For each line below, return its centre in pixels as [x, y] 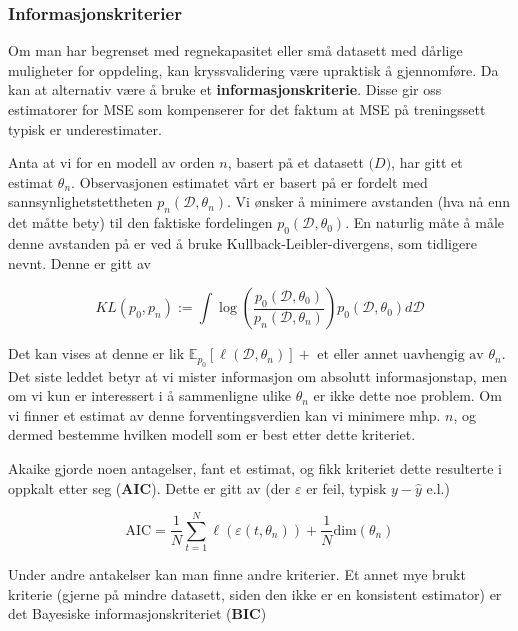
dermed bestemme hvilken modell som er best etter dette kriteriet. [212, 434]
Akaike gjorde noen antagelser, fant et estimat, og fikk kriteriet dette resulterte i [255, 467]
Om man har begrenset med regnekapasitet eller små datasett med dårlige [235, 50]
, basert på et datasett [295, 162]
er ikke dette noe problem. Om [407, 395]
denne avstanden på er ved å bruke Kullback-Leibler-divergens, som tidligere [242, 242]
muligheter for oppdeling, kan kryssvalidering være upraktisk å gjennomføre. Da [253, 69]
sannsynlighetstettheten [80, 201]
